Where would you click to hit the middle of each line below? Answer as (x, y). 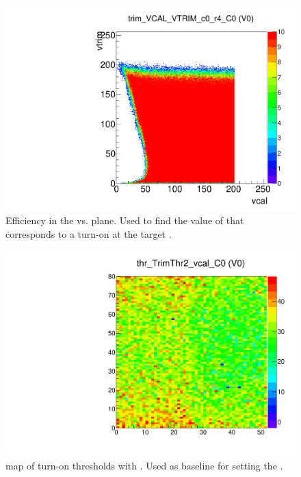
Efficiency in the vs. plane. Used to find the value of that (125, 220)
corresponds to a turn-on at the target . (89, 233)
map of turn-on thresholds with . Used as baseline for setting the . (144, 465)
